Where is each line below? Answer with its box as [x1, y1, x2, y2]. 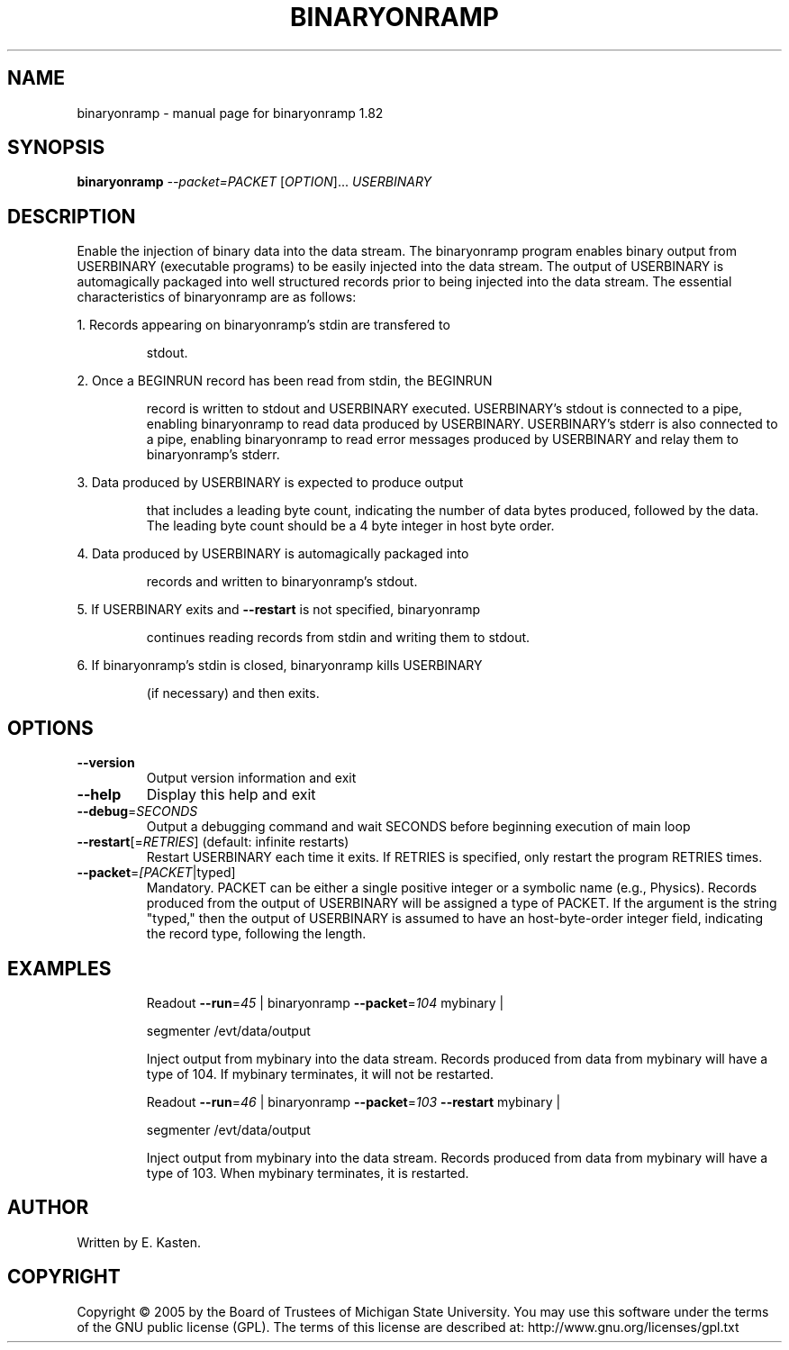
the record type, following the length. [146, 926, 367, 942]
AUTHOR [7, 1196, 89, 1219]
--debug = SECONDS [77, 803, 198, 820]
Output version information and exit [146, 770, 357, 786]
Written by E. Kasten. [77, 1234, 201, 1250]
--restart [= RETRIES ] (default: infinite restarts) [77, 834, 349, 850]
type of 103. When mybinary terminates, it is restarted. [146, 1164, 469, 1181]
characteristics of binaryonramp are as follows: [77, 289, 357, 305]
